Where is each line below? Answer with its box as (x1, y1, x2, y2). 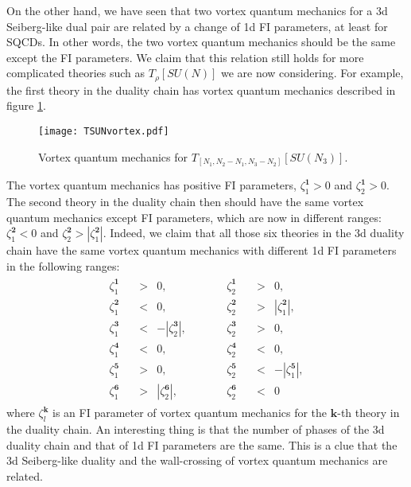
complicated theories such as (6, 64, 145, 81)
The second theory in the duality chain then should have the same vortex (6, 193, 364, 209)
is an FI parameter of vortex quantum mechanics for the (52, 404, 328, 421)
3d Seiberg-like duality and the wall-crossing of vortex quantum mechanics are (6, 452, 388, 469)
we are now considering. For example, (220, 64, 404, 81)
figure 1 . (6, 97, 46, 114)
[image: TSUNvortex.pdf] (38, 126, 169, 138)
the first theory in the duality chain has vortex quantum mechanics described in (6, 81, 396, 98)
